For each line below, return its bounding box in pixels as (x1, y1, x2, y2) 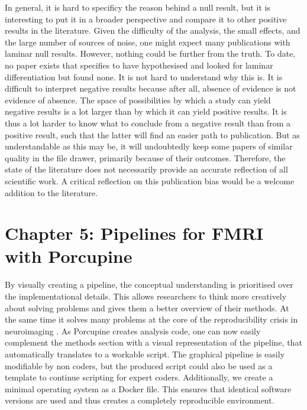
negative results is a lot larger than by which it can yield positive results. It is (5, 105, 287, 118)
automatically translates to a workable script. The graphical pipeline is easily (5, 347, 285, 360)
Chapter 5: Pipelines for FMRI (5, 221, 264, 245)
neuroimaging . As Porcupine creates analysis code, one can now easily (5, 324, 261, 337)
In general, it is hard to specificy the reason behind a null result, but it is (5, 1, 270, 13)
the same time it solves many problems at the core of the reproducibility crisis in (5, 313, 298, 326)
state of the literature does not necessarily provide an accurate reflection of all (5, 163, 288, 175)
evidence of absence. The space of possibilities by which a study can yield (5, 93, 271, 106)
